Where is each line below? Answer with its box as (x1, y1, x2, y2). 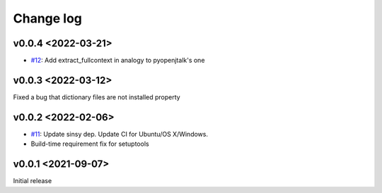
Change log (13, 11, 83, 26)
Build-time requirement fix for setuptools (30, 139, 149, 148)
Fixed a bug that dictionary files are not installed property (13, 92, 180, 101)
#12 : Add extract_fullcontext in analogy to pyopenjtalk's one (30, 56, 205, 65)
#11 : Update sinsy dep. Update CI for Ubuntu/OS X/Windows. (30, 130, 209, 138)
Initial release (13, 177, 52, 185)
